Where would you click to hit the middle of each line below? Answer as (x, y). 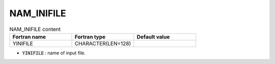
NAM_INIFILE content (35, 29)
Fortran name (29, 37)
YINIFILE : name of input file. (54, 53)
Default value (153, 37)
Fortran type (90, 37)
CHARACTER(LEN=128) (103, 43)
